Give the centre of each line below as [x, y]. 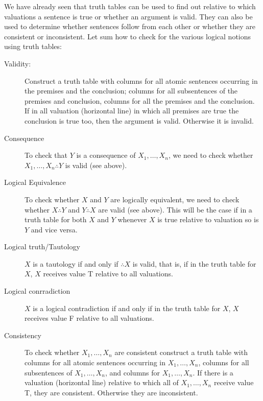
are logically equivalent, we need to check [175, 199]
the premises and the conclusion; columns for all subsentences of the [131, 91]
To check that [46, 155]
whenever [132, 219]
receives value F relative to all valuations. [89, 318]
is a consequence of [106, 155]
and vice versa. [54, 229]
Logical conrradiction [37, 291]
